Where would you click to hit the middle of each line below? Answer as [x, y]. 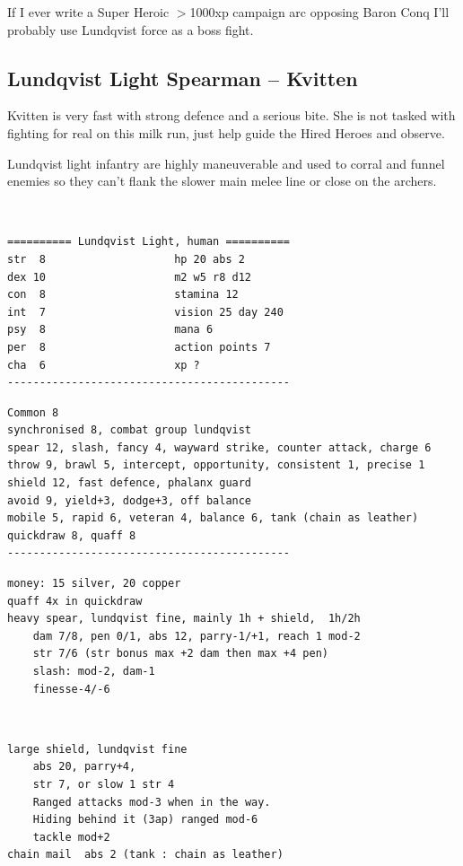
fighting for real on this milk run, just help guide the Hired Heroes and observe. [226, 132]
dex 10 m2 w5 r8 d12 [130, 277]
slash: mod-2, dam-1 [94, 672]
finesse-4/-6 [71, 689]
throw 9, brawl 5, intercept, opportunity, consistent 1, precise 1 [216, 465]
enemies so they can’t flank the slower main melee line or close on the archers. [222, 181]
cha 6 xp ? [104, 365]
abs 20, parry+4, [84, 767]
